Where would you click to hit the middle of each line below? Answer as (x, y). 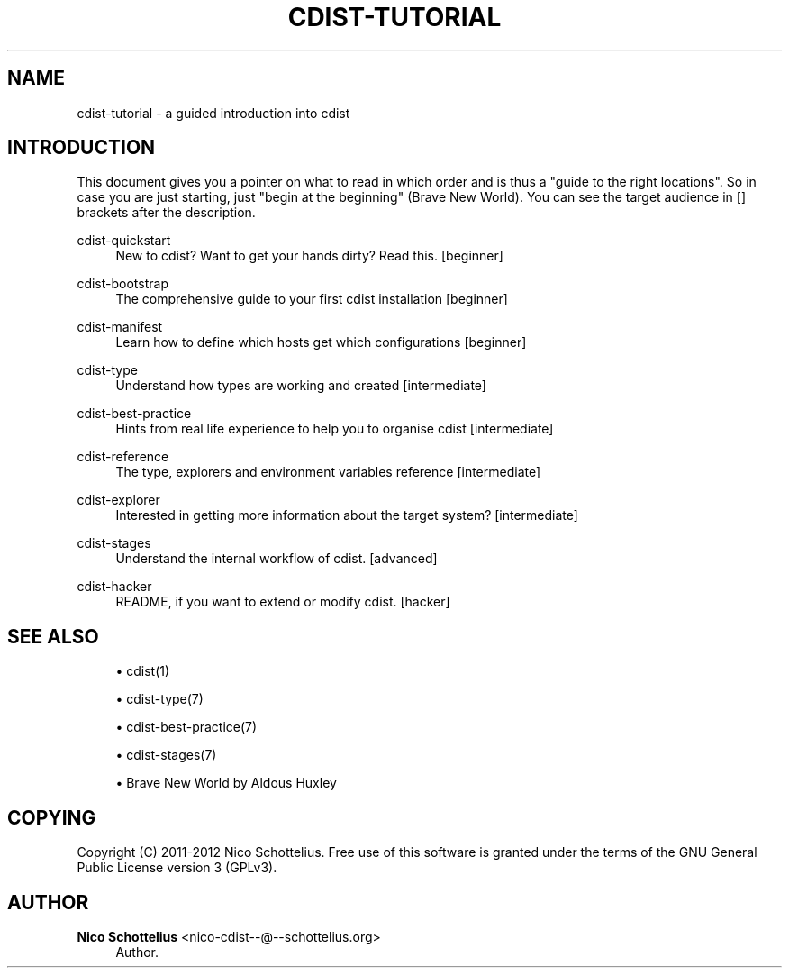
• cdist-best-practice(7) (186, 727)
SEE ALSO (53, 636)
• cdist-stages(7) (166, 755)
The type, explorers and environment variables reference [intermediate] (328, 472)
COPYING (52, 817)
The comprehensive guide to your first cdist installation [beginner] (312, 299)
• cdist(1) (143, 671)
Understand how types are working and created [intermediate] (301, 386)
